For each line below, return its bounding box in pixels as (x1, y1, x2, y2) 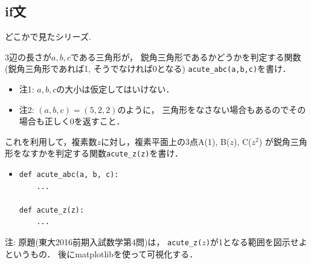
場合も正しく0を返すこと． (19, 115, 125, 127)
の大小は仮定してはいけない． (56, 83, 175, 95)
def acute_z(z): (19, 205, 85, 214)
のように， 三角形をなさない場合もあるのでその (117, 103, 306, 115)
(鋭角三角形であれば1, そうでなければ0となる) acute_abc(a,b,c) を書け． (5, 62, 291, 75)
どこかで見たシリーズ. (5, 30, 91, 43)
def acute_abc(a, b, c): (19, 170, 119, 179)
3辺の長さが (5, 50, 51, 63)
